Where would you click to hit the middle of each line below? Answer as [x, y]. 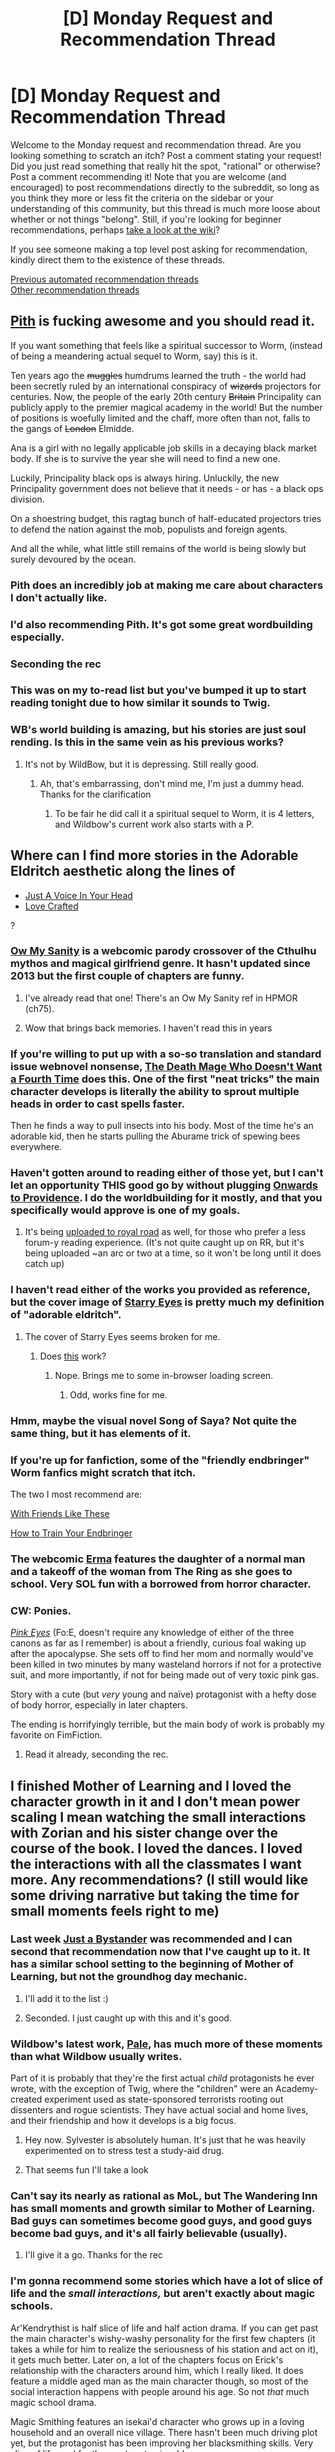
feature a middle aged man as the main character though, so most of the [159, 2381]
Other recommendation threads [75, 289]
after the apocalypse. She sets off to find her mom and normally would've [162, 1654]
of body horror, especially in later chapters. [99, 1705]
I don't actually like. [59, 597]
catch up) [44, 1264]
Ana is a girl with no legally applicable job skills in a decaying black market [163, 448]
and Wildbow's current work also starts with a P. [154, 824]
